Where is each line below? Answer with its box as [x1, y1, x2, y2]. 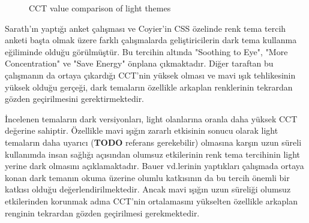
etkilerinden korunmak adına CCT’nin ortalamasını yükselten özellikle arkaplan [5, 194, 298, 207]
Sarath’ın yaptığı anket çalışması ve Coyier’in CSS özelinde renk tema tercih [5, 22, 286, 34]
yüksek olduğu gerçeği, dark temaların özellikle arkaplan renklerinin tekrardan [5, 80, 293, 93]
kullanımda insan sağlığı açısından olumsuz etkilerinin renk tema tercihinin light [5, 147, 301, 160]
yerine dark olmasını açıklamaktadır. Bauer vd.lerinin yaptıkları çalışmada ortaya [5, 159, 304, 172]
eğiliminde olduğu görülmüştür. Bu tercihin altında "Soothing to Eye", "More [5, 45, 288, 58]
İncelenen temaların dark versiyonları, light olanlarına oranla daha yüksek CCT [5, 112, 298, 125]
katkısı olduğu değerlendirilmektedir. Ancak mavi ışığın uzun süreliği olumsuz [5, 183, 291, 195]
